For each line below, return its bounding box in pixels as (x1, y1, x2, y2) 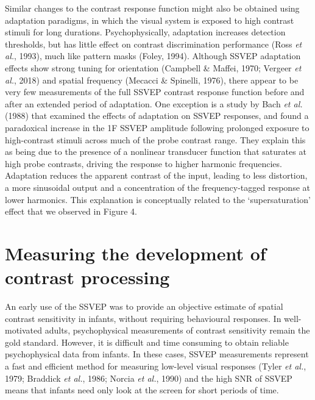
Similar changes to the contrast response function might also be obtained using (5, 2, 300, 14)
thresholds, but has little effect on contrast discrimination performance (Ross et (5, 37, 302, 50)
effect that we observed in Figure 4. (5, 205, 137, 218)
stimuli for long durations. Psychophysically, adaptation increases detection (5, 26, 286, 38)
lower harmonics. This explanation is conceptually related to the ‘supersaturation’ (5, 193, 311, 205)
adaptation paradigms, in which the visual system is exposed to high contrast (5, 13, 294, 26)
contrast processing (5, 265, 170, 290)
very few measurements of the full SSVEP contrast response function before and (5, 85, 305, 98)
